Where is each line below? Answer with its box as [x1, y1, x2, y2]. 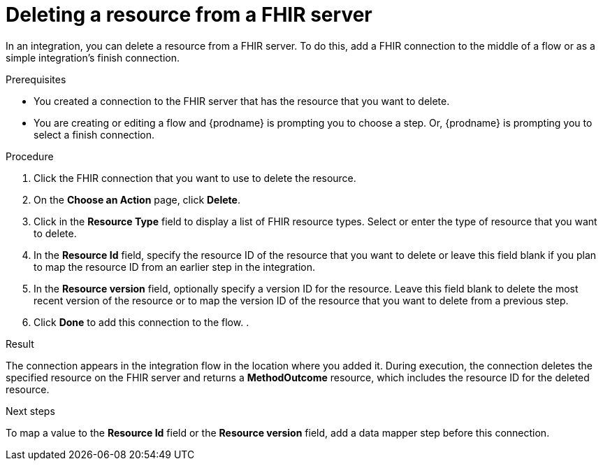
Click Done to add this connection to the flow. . [34, 316, 249, 328]
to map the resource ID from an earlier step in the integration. [34, 260, 315, 273]
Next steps [6, 404, 55, 417]
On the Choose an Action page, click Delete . [34, 193, 240, 206]
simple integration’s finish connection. [6, 51, 180, 64]
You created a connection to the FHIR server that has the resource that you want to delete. [34, 94, 450, 107]
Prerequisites [6, 73, 66, 85]
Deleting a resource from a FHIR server [6, 3, 372, 27]
